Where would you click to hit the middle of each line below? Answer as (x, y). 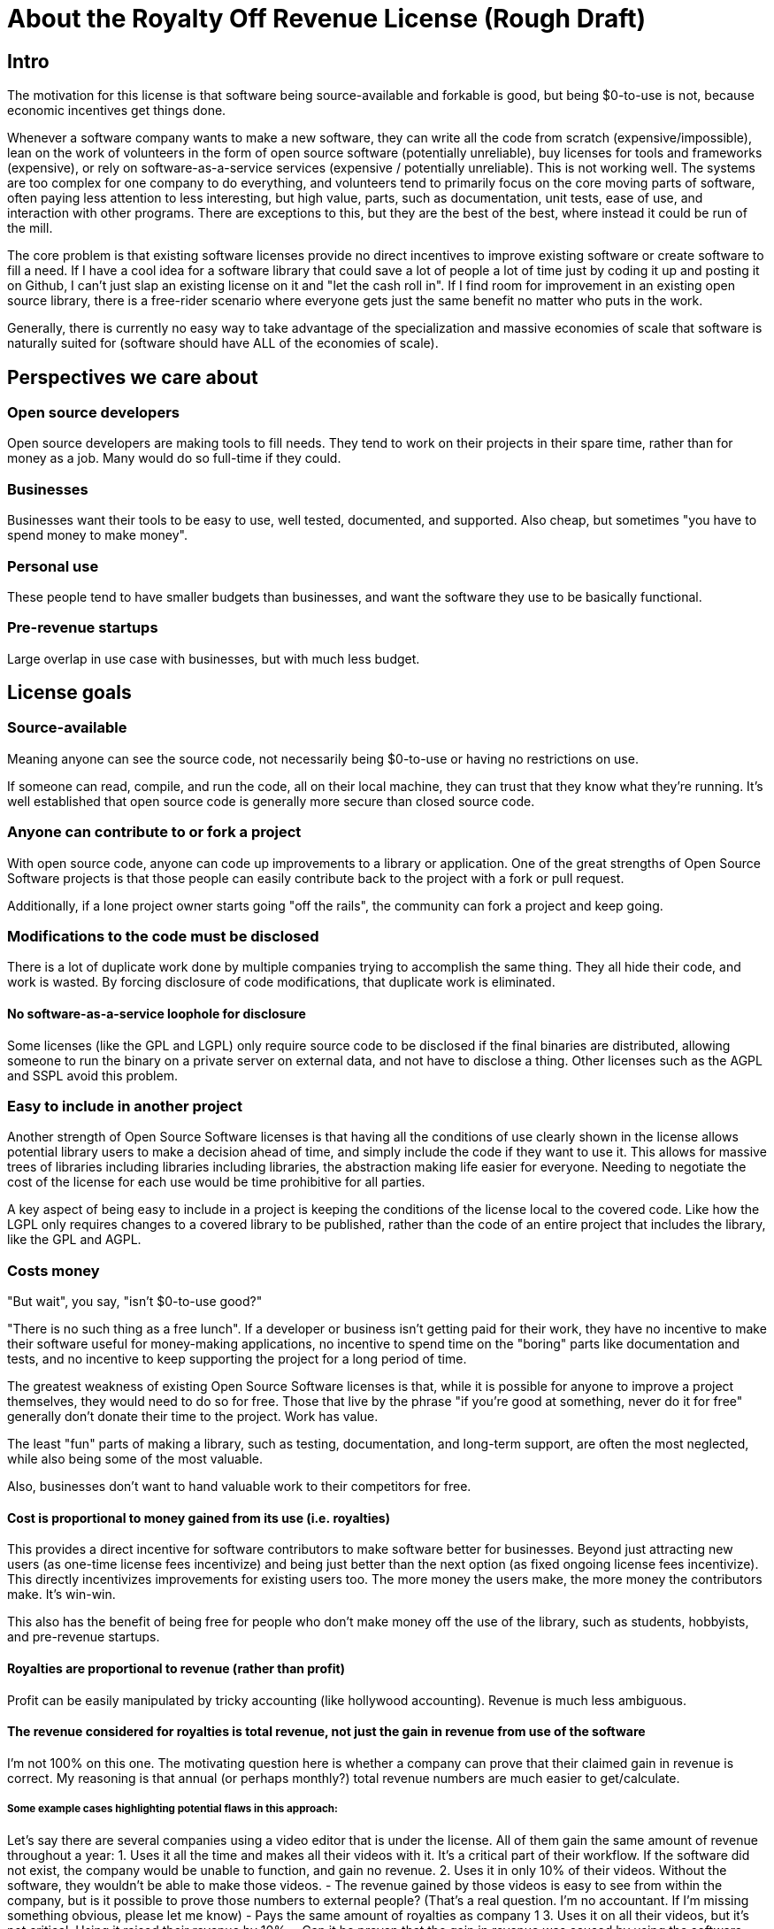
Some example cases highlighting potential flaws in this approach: (172, 1809)
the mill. (30, 228)
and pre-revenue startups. (84, 1637)
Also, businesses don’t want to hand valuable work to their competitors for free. (239, 1487)
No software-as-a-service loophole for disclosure (157, 1013)
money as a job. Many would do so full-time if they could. (174, 458)
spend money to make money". (97, 535)
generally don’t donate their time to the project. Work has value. (193, 1417)
